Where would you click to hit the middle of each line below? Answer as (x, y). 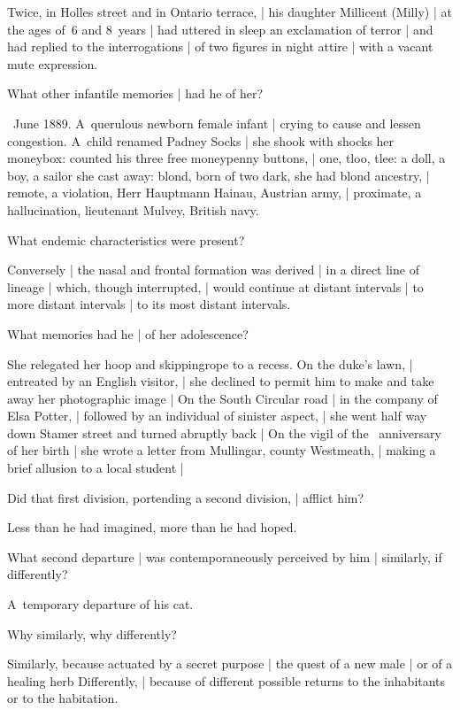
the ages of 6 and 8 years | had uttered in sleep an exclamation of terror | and (220, 29)
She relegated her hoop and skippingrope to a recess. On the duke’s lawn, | (210, 363)
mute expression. (53, 63)
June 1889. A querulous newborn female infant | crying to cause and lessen (217, 123)
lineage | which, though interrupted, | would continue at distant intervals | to (215, 286)
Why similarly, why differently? (92, 633)
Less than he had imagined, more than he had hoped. (152, 527)
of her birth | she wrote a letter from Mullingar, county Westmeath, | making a (222, 450)
